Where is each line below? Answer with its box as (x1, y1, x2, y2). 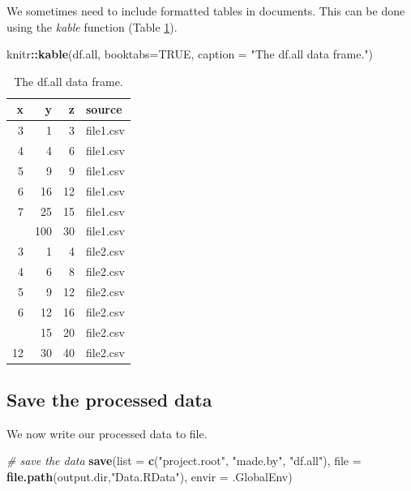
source (86, 101, 122, 118)
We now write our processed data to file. (6, 424, 208, 441)
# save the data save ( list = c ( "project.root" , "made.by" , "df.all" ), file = (6, 452, 362, 469)
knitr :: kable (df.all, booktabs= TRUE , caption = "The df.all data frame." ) (6, 45, 373, 62)
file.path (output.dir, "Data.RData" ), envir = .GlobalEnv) (6, 467, 293, 485)
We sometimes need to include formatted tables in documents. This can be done (6, 2, 405, 19)
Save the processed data (6, 386, 212, 411)
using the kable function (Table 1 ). (6, 18, 178, 35)
